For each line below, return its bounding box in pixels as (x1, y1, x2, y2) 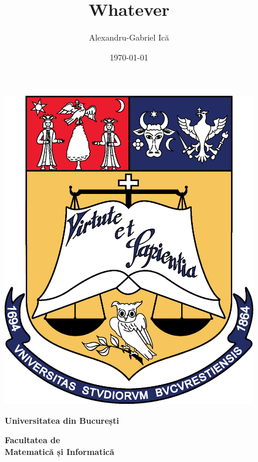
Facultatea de (5, 434, 60, 446)
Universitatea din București (5, 414, 119, 426)
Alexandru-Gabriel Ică (89, 31, 169, 43)
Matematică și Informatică (5, 445, 114, 457)
